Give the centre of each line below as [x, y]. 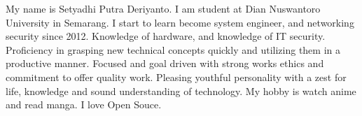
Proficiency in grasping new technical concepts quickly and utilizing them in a [173, 49]
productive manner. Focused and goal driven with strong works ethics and [165, 63]
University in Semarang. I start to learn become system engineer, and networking [180, 22]
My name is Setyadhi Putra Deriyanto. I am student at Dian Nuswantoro [163, 8]
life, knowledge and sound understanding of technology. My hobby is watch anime [181, 90]
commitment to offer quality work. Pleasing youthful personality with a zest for [176, 77]
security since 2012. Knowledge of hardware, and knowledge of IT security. [166, 36]
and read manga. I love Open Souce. [84, 104]
